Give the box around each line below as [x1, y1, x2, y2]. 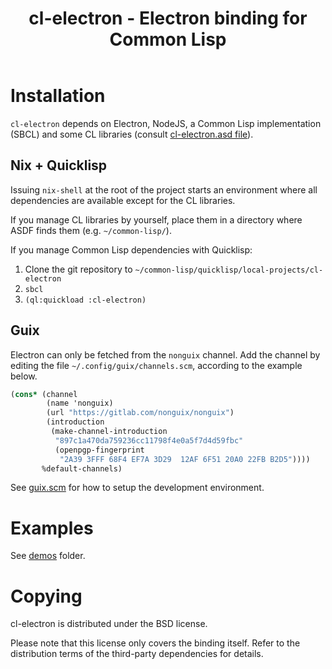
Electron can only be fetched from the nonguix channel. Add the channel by [10, 348, 321, 361]
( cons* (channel [10, 389, 78, 399]
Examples [10, 517, 94, 539]
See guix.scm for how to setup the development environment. [10, 482, 265, 494]
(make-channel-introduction [50, 427, 168, 437]
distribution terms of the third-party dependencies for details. [10, 648, 264, 660]
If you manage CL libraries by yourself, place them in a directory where [10, 213, 303, 226]
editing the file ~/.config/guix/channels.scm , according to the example [10, 359, 303, 371]
